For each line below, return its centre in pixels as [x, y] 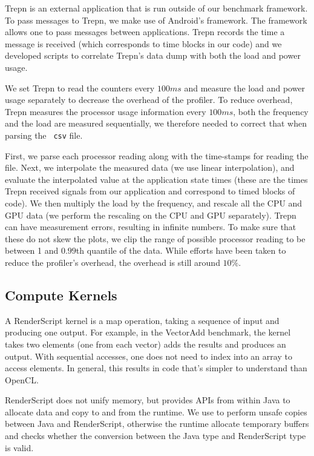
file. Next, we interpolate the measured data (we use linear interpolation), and [150, 167]
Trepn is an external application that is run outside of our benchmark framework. [156, 8]
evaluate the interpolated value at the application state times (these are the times [156, 179]
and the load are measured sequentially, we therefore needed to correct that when [156, 123]
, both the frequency [271, 111]
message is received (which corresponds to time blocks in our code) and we [143, 43]
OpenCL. [22, 379]
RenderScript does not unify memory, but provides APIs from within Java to [148, 400]
